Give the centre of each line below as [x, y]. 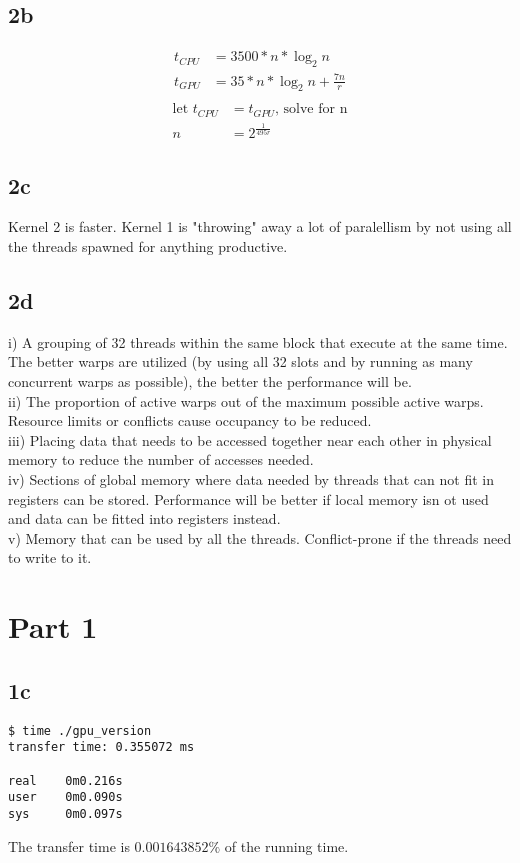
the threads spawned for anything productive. [148, 246]
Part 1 [53, 626]
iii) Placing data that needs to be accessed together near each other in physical [250, 439]
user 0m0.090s [65, 797]
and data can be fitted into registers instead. [144, 518]
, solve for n [311, 109]
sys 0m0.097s [65, 813]
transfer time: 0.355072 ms [101, 747]
